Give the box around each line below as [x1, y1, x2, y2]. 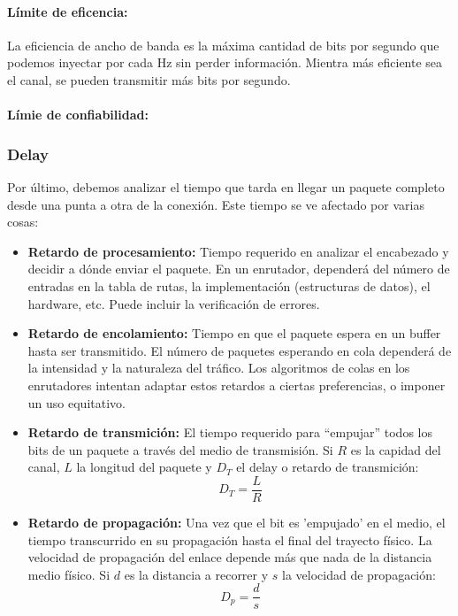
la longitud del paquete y [76, 458, 212, 476]
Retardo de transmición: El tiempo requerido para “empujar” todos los [27, 423, 432, 442]
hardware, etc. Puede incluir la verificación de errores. [27, 294, 320, 312]
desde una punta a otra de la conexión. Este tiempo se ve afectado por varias [7, 195, 424, 213]
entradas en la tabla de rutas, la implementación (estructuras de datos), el [27, 276, 431, 295]
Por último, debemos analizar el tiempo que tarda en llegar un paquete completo [7, 177, 445, 196]
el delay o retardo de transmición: [236, 458, 419, 476]
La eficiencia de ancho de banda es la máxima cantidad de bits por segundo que [7, 35, 439, 54]
